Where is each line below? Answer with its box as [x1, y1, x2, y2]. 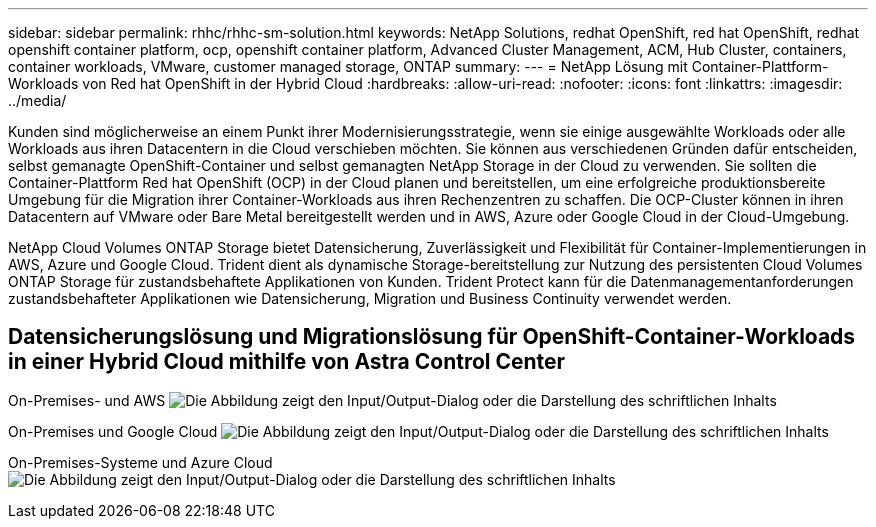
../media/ [8, 92, 67, 109]
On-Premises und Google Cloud [8, 422, 218, 440]
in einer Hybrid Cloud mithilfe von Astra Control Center [8, 349, 566, 375]
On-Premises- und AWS [8, 391, 166, 409]
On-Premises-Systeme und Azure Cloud [8, 453, 273, 471]
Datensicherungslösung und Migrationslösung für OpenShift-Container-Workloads [8, 324, 856, 350]
